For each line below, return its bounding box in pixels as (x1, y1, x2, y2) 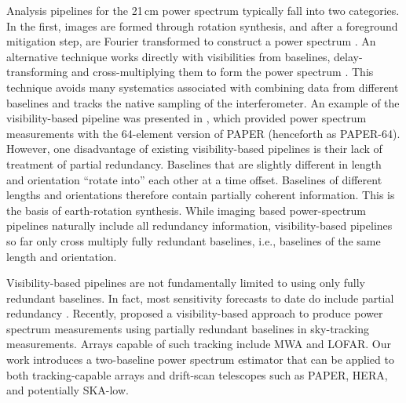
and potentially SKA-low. (6, 382, 129, 398)
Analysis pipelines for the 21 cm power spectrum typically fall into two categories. (6, 2, 400, 18)
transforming (6, 64, 68, 80)
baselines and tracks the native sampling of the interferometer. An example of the (6, 94, 400, 111)
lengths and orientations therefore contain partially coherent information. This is (6, 187, 395, 203)
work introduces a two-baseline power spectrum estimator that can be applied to (6, 351, 394, 368)
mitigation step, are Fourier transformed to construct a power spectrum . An (6, 33, 376, 49)
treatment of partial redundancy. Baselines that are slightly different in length (6, 155, 382, 172)
